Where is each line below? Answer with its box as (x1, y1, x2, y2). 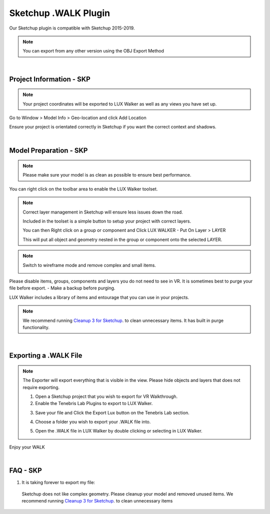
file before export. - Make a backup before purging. (9, 285, 115, 291)
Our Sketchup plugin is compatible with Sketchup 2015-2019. (9, 25, 135, 31)
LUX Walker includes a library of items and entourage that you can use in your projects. (9, 294, 189, 300)
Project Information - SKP (9, 75, 91, 83)
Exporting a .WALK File (9, 351, 82, 360)
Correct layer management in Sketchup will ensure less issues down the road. (22, 209, 183, 215)
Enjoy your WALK (9, 444, 45, 450)
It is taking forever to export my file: (21, 479, 95, 485)
